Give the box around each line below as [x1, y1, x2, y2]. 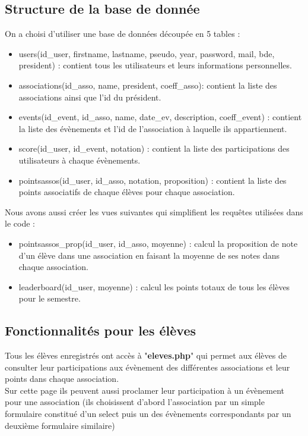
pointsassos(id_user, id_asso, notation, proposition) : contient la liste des [18, 174, 287, 186]
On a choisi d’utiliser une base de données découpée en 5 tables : [5, 27, 240, 40]
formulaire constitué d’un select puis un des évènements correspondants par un [5, 407, 291, 420]
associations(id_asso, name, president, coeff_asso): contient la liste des [18, 79, 277, 91]
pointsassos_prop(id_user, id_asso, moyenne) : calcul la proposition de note [18, 237, 298, 249]
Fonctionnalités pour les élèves [5, 321, 196, 340]
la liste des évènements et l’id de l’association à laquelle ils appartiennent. [18, 122, 287, 134]
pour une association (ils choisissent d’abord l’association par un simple [5, 396, 265, 408]
